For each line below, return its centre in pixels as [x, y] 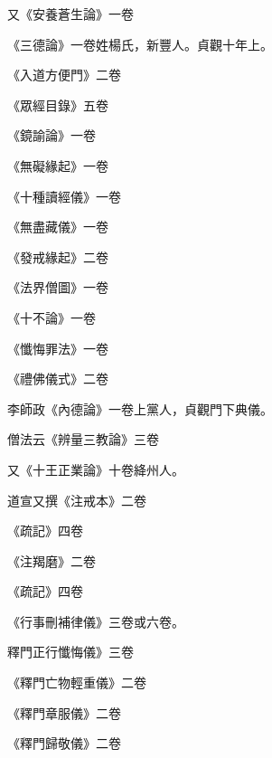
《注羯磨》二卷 [52, 560]
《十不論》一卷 [52, 317]
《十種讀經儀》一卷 [64, 196]
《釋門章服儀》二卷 [64, 712]
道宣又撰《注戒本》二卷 [77, 500]
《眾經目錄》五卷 [58, 104]
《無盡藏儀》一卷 [58, 227]
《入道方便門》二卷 [64, 75]
